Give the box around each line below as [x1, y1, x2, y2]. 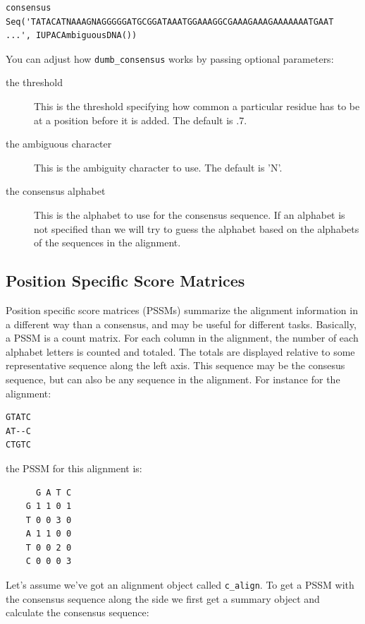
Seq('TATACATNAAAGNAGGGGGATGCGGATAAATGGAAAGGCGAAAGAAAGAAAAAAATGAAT [6, 16, 334, 27]
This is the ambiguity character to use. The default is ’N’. [34, 160, 283, 174]
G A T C [35, 487, 72, 498]
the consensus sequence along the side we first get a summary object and [6, 591, 320, 606]
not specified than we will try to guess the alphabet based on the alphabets [34, 221, 359, 236]
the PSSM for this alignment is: [6, 460, 142, 475]
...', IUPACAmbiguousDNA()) [6, 30, 137, 41]
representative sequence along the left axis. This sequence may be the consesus [6, 358, 345, 373]
